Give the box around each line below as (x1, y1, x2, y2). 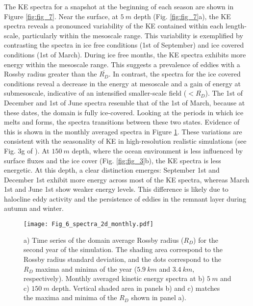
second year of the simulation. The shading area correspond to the (24, 244, 223, 255)
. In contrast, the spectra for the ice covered (108, 69, 241, 79)
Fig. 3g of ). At (4, 145, 50, 155)
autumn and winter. (4, 203, 64, 213)
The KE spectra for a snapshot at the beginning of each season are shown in (4, 1, 234, 11)
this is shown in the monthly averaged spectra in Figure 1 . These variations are (4, 126, 242, 136)
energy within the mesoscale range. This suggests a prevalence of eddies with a (4, 59, 240, 69)
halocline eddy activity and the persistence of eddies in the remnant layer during (4, 193, 246, 204)
